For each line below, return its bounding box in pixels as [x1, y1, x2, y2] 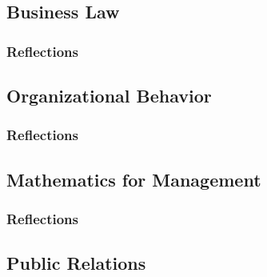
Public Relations [6, 251, 146, 275]
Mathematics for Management [6, 167, 261, 191]
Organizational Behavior [6, 83, 212, 108]
